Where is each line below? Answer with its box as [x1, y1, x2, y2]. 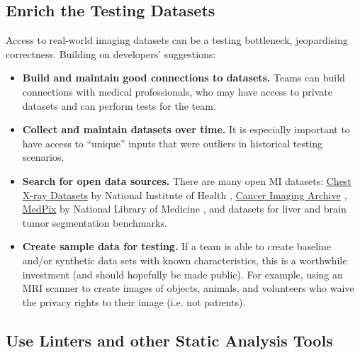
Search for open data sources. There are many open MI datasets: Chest [22, 173, 351, 188]
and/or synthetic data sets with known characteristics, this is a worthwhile [22, 252, 347, 267]
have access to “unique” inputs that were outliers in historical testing [22, 135, 323, 150]
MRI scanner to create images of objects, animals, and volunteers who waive [22, 281, 354, 295]
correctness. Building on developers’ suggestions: [6, 46, 216, 61]
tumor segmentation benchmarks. [22, 215, 167, 230]
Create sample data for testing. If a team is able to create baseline [22, 239, 331, 254]
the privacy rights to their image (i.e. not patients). [22, 294, 246, 309]
